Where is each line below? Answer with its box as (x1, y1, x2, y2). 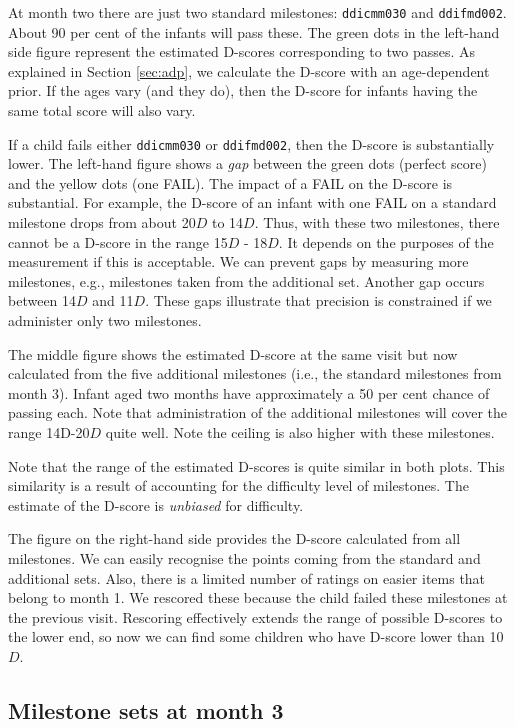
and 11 (92, 290, 134, 311)
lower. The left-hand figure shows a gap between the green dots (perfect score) (8, 153, 487, 174)
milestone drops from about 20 (8, 212, 196, 233)
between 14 (8, 290, 77, 311)
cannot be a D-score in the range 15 (8, 231, 228, 252)
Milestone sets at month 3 (8, 694, 284, 725)
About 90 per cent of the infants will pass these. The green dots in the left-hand (8, 21, 500, 42)
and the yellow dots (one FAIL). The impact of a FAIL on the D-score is (8, 172, 453, 193)
